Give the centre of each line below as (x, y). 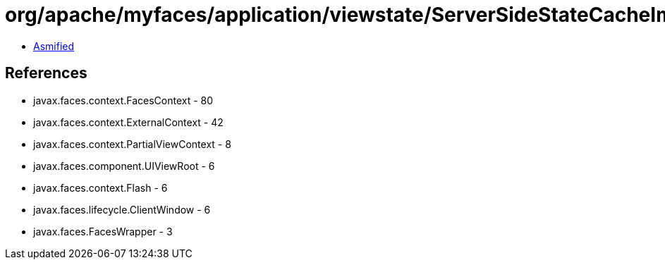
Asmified (54, 46)
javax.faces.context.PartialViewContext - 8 (132, 144)
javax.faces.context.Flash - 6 (100, 187)
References (46, 73)
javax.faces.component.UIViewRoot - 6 (124, 166)
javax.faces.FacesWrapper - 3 (103, 231)
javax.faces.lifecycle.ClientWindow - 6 (122, 209)
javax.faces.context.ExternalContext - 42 (128, 122)
